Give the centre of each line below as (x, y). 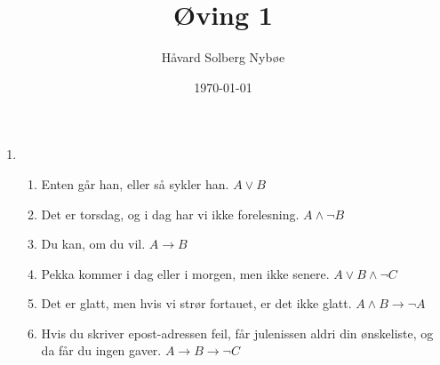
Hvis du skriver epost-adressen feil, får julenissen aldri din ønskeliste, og (237, 333)
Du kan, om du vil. (93, 244)
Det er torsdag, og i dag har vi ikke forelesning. (170, 214)
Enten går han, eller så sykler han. (135, 183)
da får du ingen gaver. (101, 350)
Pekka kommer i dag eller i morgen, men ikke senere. (185, 273)
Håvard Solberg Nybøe (223, 57)
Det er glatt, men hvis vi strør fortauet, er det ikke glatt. (196, 303)
